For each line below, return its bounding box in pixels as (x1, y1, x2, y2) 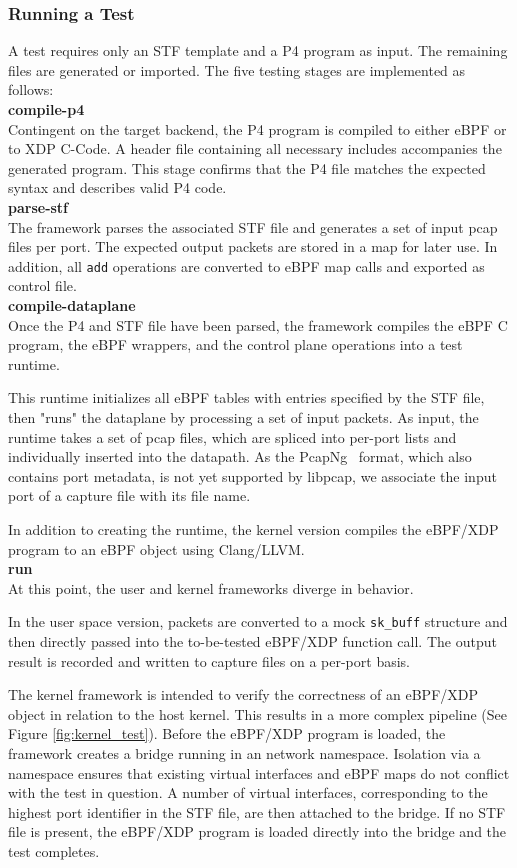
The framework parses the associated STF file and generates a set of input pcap (8, 216, 498, 237)
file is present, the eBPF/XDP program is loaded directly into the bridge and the (8, 821, 507, 842)
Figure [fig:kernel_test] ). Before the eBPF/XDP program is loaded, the (8, 723, 446, 744)
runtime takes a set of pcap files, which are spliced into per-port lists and (8, 426, 457, 447)
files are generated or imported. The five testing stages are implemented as (8, 59, 466, 80)
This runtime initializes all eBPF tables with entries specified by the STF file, (8, 387, 485, 408)
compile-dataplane (8, 295, 136, 315)
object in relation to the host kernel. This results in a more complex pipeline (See (8, 703, 507, 724)
